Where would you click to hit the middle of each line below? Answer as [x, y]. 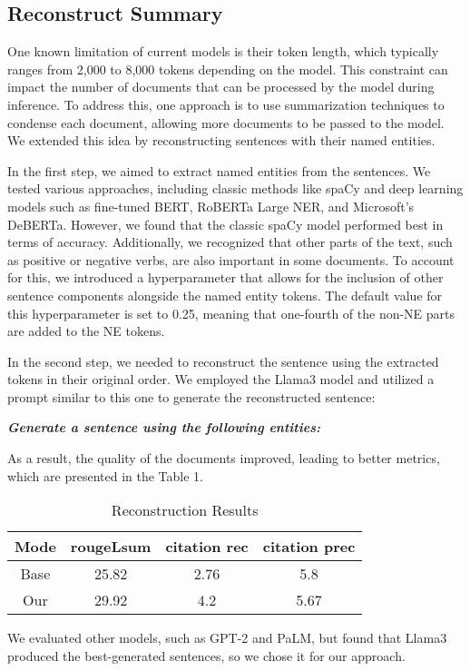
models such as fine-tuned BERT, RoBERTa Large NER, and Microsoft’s [211, 206]
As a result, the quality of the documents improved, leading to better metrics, [224, 458]
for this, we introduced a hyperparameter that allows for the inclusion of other [225, 277]
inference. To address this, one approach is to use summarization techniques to [226, 104]
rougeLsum [111, 547]
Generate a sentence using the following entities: [164, 427]
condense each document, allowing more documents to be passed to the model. [226, 122]
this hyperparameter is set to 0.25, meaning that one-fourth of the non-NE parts [231, 313]
